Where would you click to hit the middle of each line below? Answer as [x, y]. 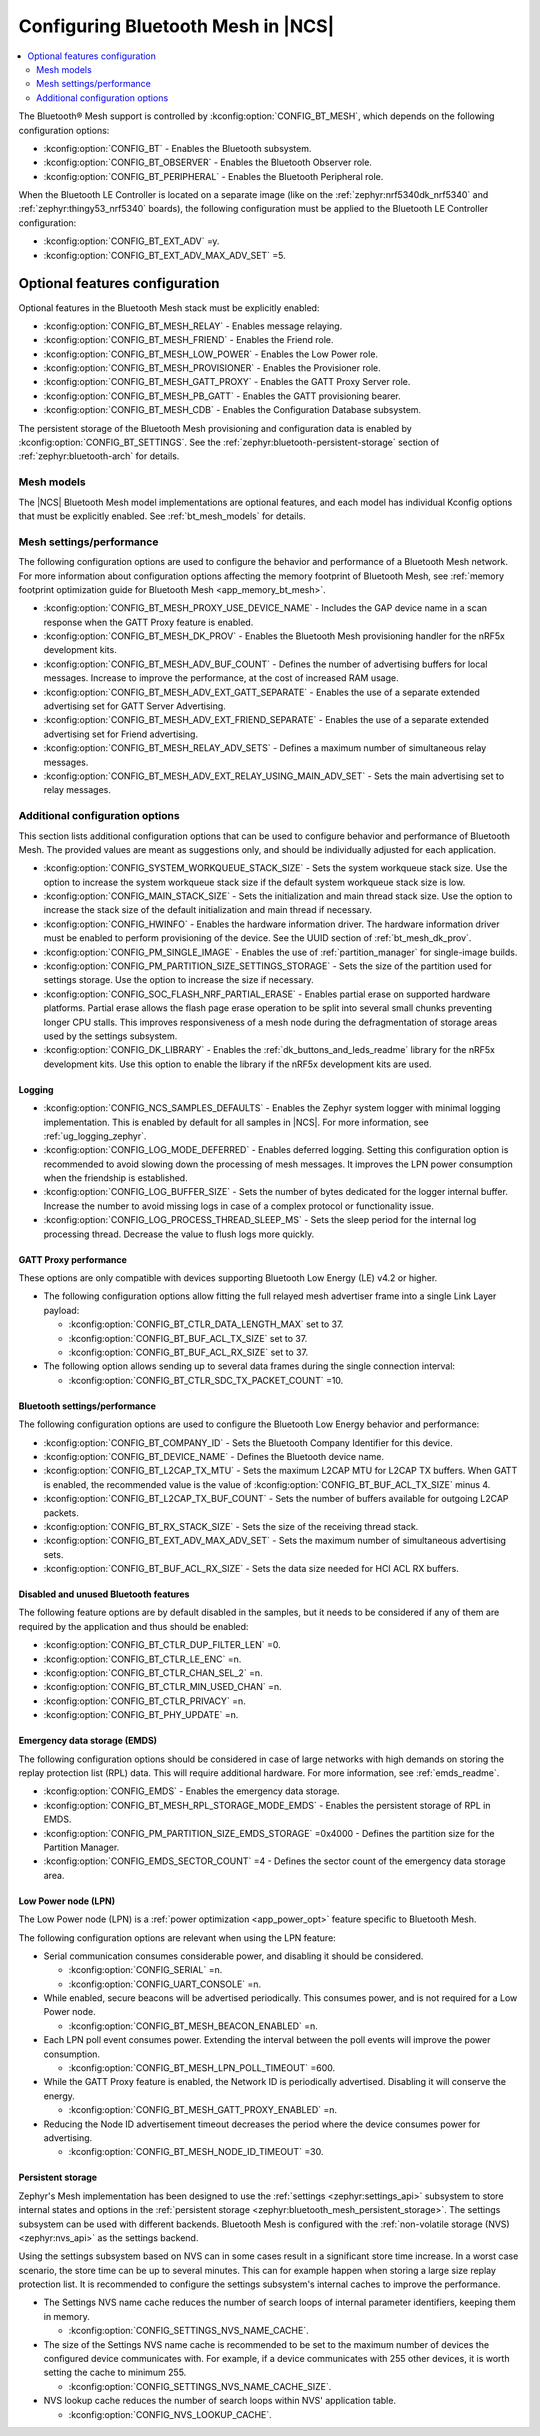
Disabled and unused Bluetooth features [104, 1594]
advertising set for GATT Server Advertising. [135, 706]
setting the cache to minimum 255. [115, 2372]
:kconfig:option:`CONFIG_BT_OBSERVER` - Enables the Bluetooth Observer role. [207, 162]
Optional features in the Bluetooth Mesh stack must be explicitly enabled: [169, 307]
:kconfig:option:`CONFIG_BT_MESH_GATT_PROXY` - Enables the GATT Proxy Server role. [227, 382]
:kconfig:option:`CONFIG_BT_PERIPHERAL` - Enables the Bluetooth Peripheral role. [213, 176]
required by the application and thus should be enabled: [133, 1626]
